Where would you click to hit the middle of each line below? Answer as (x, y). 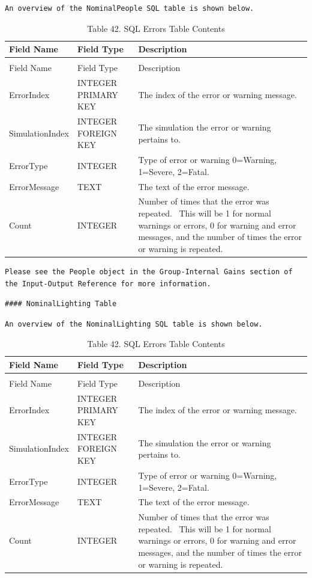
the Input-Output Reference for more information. (108, 284)
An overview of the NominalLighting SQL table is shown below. (134, 324)
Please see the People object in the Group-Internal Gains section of (149, 272)
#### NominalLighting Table (61, 304)
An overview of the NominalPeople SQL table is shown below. (130, 8)
